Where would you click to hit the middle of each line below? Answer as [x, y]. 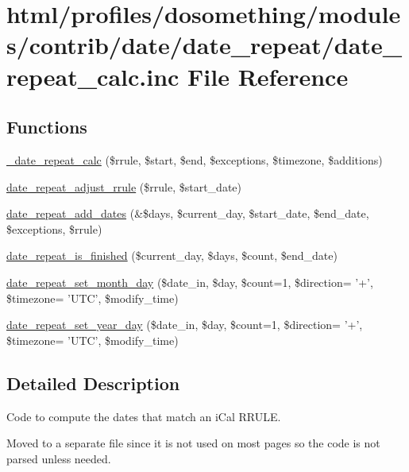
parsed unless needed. [59, 458]
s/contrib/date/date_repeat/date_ [204, 45]
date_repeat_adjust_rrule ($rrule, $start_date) [124, 186]
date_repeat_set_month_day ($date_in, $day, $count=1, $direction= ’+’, [190, 282]
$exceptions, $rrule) [54, 228]
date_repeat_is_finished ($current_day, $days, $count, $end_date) [172, 255]
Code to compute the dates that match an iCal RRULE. [144, 416]
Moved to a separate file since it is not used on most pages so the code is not [193, 443]
